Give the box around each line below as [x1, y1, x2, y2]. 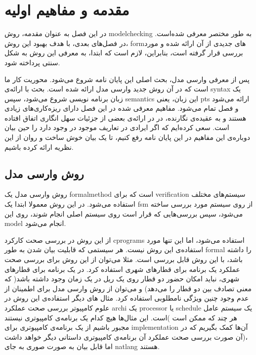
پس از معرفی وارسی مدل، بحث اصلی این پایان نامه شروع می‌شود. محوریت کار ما [4, 74, 250, 84]
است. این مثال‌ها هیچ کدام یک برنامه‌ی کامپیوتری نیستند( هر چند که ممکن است [4, 312, 237, 322]
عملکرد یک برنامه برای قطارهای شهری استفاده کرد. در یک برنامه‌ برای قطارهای [4, 264, 240, 274]
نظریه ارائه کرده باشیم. [4, 141, 74, 152]
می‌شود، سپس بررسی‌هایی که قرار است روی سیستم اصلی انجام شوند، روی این [4, 208, 243, 219]
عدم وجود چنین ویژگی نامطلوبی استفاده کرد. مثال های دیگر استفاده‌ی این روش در [4, 293, 249, 303]
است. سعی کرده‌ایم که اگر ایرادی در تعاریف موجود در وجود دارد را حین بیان [4, 122, 229, 133]
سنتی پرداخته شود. [4, 57, 60, 67]
